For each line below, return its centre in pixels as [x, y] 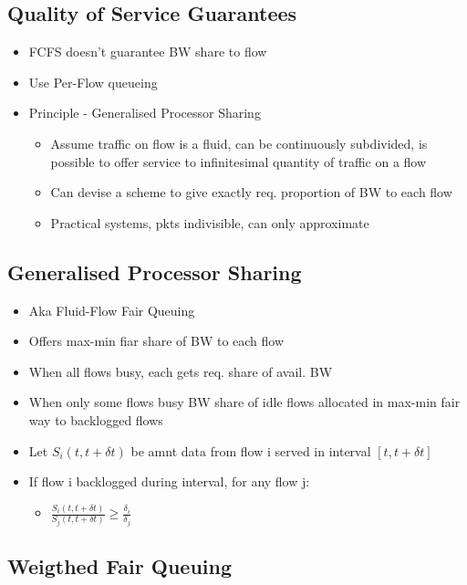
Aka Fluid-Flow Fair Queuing [112, 310]
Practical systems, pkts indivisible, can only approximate [210, 222]
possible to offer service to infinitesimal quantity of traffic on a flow [239, 161]
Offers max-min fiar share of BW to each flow [156, 341]
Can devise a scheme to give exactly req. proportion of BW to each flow [251, 192]
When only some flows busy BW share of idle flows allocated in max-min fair [244, 402]
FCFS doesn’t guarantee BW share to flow [148, 52]
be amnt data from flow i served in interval [251, 450]
